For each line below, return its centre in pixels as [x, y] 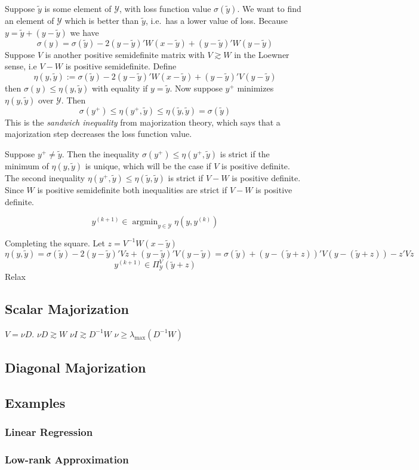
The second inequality [45, 177]
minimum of [27, 165]
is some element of [78, 8]
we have [84, 32]
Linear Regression [49, 432]
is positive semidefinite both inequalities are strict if [132, 189]
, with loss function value [165, 8]
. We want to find [269, 8]
